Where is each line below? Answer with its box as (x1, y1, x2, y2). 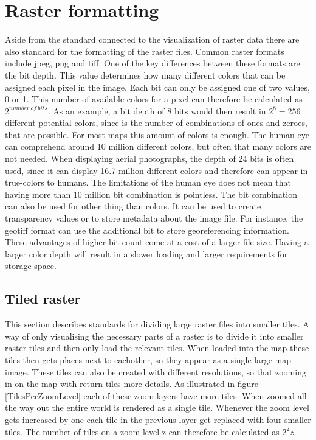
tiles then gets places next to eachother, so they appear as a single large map (5, 353, 292, 366)
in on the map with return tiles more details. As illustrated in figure (5, 377, 259, 390)
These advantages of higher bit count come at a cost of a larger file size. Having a (5, 236, 309, 248)
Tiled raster (5, 289, 81, 308)
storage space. (5, 259, 57, 272)
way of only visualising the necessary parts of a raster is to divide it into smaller (5, 329, 304, 342)
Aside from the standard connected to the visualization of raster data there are (5, 33, 300, 46)
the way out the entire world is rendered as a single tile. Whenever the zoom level (5, 401, 309, 414)
